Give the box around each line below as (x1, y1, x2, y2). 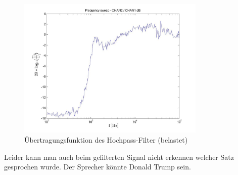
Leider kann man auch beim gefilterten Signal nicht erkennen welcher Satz (4, 151, 234, 162)
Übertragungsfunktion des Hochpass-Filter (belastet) (24, 134, 188, 145)
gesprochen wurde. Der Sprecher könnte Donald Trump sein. (4, 161, 191, 172)
